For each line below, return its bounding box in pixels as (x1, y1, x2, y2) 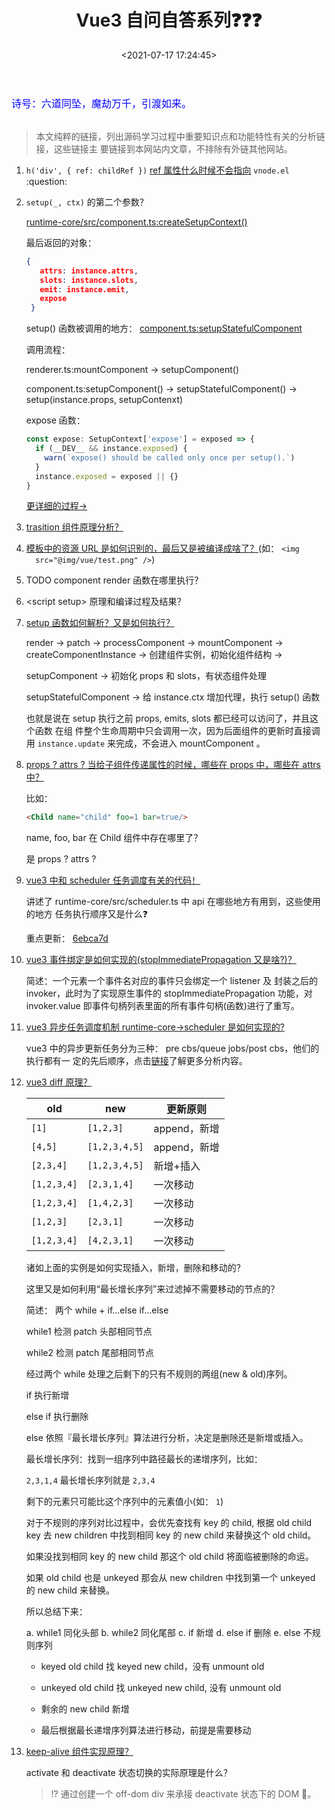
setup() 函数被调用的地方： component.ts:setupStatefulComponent (25, 322, 303, 335)
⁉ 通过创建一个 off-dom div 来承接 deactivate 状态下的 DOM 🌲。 (50, 1788, 317, 1800)
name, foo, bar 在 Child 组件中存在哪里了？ (25, 832, 203, 844)
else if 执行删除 (25, 1411, 89, 1423)
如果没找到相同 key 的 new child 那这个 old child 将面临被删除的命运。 (25, 1551, 314, 1563)
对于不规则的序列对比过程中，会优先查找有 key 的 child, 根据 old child (25, 1517, 313, 1529)
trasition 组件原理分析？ (25, 521, 124, 533)
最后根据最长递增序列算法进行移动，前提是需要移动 (40, 1724, 252, 1736)
